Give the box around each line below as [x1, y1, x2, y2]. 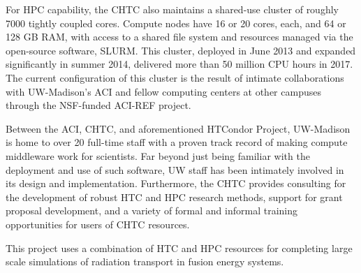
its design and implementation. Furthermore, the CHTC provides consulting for [6, 176, 346, 191]
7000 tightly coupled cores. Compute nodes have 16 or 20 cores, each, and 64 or [6, 15, 346, 30]
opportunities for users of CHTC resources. [6, 216, 190, 231]
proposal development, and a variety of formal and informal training [6, 203, 297, 218]
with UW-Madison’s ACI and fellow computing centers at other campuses [6, 84, 321, 98]
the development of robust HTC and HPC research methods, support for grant [6, 189, 343, 204]
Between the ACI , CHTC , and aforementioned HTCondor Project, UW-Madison [6, 121, 351, 135]
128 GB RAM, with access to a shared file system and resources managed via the [6, 29, 353, 44]
